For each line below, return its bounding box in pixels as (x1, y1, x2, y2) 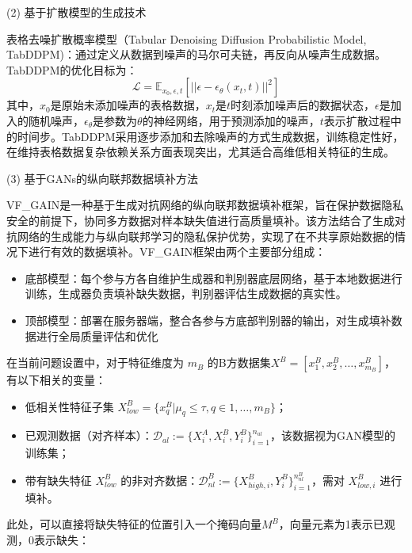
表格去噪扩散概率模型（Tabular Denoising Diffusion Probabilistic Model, (6, 30, 367, 47)
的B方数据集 (207, 354, 271, 371)
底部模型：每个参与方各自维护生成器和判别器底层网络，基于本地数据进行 (25, 269, 402, 286)
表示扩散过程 (323, 112, 391, 128)
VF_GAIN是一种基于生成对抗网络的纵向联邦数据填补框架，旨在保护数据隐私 (6, 196, 404, 213)
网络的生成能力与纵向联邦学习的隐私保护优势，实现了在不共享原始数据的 (17, 227, 395, 244)
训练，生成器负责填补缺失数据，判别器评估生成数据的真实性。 (25, 285, 347, 302)
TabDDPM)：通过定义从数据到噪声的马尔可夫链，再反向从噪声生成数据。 (6, 46, 386, 63)
